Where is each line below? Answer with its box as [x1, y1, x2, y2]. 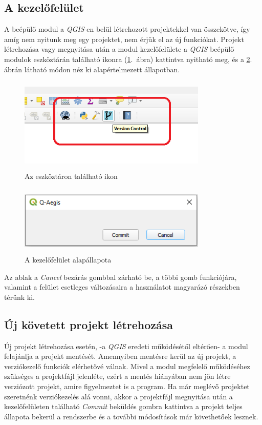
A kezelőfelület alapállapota [25, 254, 112, 265]
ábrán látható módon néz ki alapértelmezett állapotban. [4, 64, 180, 74]
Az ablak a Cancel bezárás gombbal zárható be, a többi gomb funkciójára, [4, 271, 237, 282]
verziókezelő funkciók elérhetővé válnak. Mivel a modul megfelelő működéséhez [4, 360, 250, 371]
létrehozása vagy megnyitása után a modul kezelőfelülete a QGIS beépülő [4, 44, 234, 54]
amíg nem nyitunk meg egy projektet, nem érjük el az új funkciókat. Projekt [4, 33, 244, 44]
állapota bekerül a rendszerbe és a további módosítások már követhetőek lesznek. [4, 411, 258, 421]
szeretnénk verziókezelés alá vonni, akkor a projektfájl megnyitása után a [4, 391, 233, 401]
